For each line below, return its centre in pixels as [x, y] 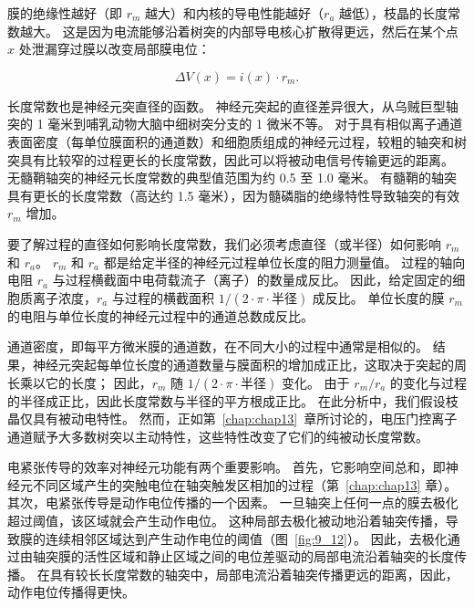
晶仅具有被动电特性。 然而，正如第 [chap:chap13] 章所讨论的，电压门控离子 [232, 419]
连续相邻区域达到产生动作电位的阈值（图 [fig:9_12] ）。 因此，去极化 [246, 538]
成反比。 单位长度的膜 [378, 297]
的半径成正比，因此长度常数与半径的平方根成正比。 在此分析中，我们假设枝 [233, 400]
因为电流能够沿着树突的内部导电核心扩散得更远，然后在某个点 [273, 31]
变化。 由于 [315, 382]
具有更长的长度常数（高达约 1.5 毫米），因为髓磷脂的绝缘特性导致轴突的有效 [234, 195]
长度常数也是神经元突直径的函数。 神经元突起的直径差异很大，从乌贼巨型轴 [233, 105]
